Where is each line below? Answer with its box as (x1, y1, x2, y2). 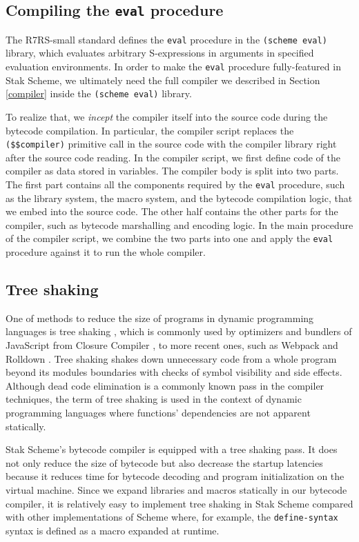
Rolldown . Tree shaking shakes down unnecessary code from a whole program (6, 351, 337, 365)
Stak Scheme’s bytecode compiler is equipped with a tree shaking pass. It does (6, 442, 338, 456)
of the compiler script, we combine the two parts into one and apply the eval (6, 231, 333, 245)
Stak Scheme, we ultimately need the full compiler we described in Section (6, 72, 320, 87)
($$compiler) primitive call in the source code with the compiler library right (6, 137, 337, 151)
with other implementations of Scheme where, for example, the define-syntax (6, 510, 338, 524)
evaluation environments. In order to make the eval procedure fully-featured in (6, 59, 341, 74)
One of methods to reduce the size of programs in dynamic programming (6, 310, 314, 325)
